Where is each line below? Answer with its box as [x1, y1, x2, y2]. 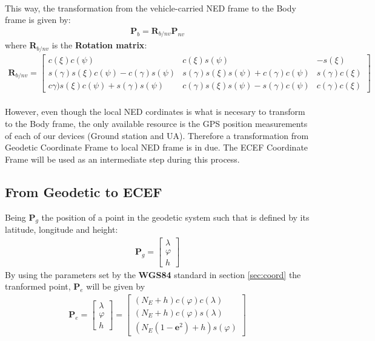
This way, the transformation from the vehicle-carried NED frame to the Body [5, 1, 296, 14]
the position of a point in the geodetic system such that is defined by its [41, 210, 310, 223]
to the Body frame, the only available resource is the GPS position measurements [5, 117, 308, 130]
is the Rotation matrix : [51, 39, 147, 51]
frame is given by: [5, 13, 71, 26]
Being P [5, 210, 36, 223]
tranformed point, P [5, 280, 81, 293]
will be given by [86, 280, 145, 293]
